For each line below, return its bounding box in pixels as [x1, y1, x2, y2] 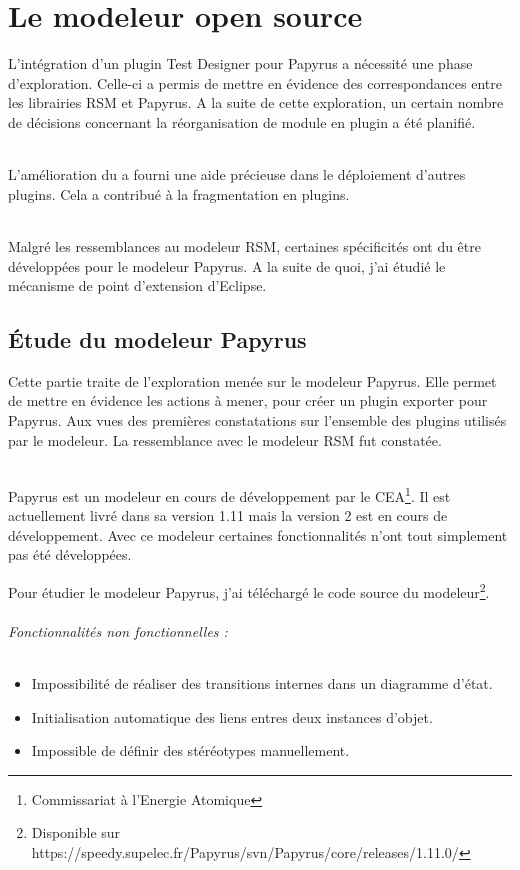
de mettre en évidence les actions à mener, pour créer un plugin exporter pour [8, 390, 488, 411]
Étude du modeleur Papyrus [8, 324, 307, 355]
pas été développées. [8, 544, 132, 565]
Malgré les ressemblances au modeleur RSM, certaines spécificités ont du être [8, 235, 481, 256]
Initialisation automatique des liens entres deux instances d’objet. [31, 706, 433, 727]
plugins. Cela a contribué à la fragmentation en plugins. [8, 183, 350, 204]
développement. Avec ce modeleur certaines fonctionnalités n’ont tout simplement [8, 524, 508, 545]
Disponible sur [31, 822, 121, 843]
